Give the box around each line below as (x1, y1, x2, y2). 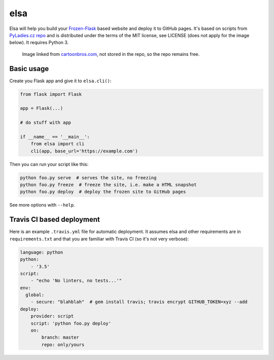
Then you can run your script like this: (9, 161, 89, 167)
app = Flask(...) (20, 106, 63, 111)
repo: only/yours (41, 342, 85, 347)
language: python (20, 249, 63, 255)
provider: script (30, 313, 74, 319)
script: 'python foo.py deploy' (30, 320, 112, 326)
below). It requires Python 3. (9, 40, 69, 46)
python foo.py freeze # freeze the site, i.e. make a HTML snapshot (20, 182, 197, 188)
